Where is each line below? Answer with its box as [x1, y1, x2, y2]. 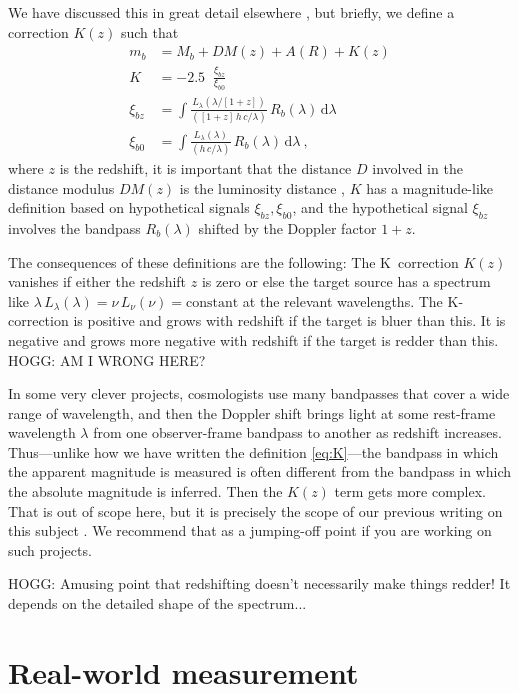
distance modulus [8, 177, 115, 198]
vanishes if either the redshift [8, 271, 187, 292]
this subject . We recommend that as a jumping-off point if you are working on [8, 520, 492, 541]
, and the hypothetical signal [292, 197, 468, 218]
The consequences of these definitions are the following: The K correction [8, 251, 459, 272]
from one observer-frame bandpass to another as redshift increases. [93, 422, 502, 443]
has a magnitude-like [366, 177, 494, 198]
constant [185, 295, 239, 310]
